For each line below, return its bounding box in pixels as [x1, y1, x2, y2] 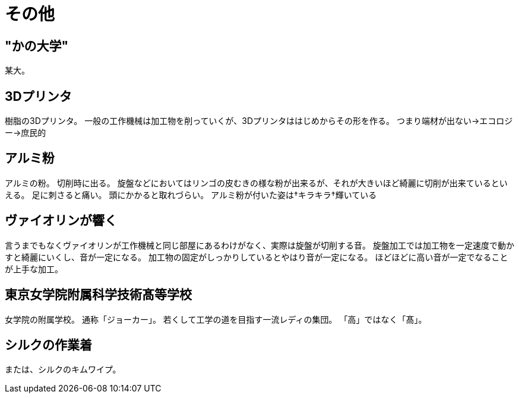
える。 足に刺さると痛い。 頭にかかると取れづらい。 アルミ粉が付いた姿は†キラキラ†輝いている [5, 189, 377, 200]
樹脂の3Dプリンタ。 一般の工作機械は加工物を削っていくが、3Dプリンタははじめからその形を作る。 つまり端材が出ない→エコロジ [5, 116, 513, 126]
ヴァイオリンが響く [5, 213, 117, 228]
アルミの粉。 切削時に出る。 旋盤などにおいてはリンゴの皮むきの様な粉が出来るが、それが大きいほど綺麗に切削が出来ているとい [5, 177, 508, 188]
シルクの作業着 [5, 337, 92, 352]
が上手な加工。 [5, 263, 63, 274]
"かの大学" [5, 38, 69, 53]
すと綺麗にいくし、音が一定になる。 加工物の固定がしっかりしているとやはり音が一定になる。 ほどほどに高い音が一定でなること [5, 251, 508, 262]
